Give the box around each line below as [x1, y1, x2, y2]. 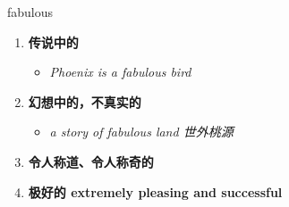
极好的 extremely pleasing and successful [28, 182, 283, 201]
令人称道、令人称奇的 [28, 152, 154, 170]
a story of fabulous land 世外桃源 [49, 122, 234, 141]
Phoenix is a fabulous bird [49, 62, 191, 81]
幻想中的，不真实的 [28, 92, 141, 111]
